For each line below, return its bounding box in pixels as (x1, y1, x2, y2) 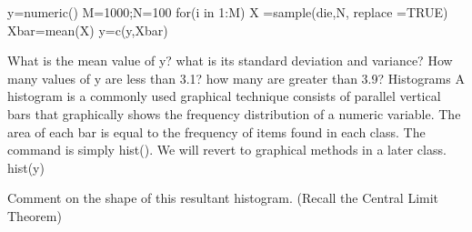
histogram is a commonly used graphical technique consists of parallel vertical (7, 86, 441, 106)
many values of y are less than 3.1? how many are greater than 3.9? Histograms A (7, 68, 465, 87)
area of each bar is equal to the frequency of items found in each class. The (7, 122, 426, 141)
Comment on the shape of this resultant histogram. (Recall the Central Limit (7, 188, 439, 207)
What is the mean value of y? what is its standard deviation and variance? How (7, 51, 453, 70)
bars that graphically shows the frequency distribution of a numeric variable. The (7, 104, 461, 123)
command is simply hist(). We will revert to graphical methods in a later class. (7, 140, 447, 159)
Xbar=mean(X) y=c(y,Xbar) (7, 20, 168, 39)
